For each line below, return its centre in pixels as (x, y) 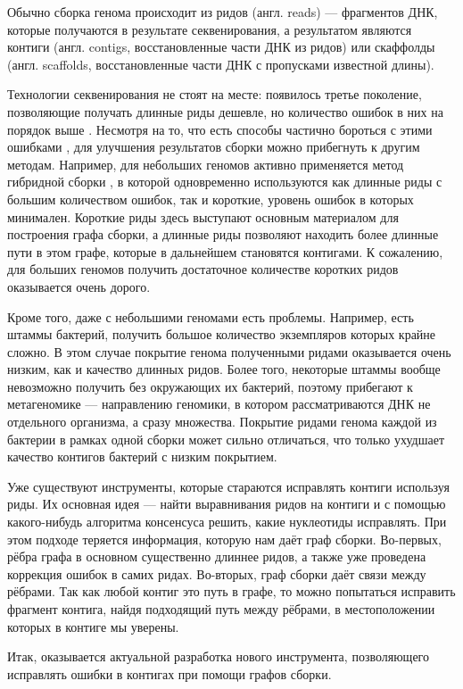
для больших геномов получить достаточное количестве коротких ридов (203, 269)
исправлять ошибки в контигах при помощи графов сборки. (169, 673)
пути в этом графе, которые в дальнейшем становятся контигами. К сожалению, (225, 251)
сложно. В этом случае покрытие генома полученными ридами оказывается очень (229, 351)
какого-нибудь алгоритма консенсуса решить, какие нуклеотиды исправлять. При (227, 522)
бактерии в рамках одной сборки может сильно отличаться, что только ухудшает (226, 439)
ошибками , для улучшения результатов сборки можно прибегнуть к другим (214, 147)
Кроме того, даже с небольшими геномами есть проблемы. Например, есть (211, 316)
